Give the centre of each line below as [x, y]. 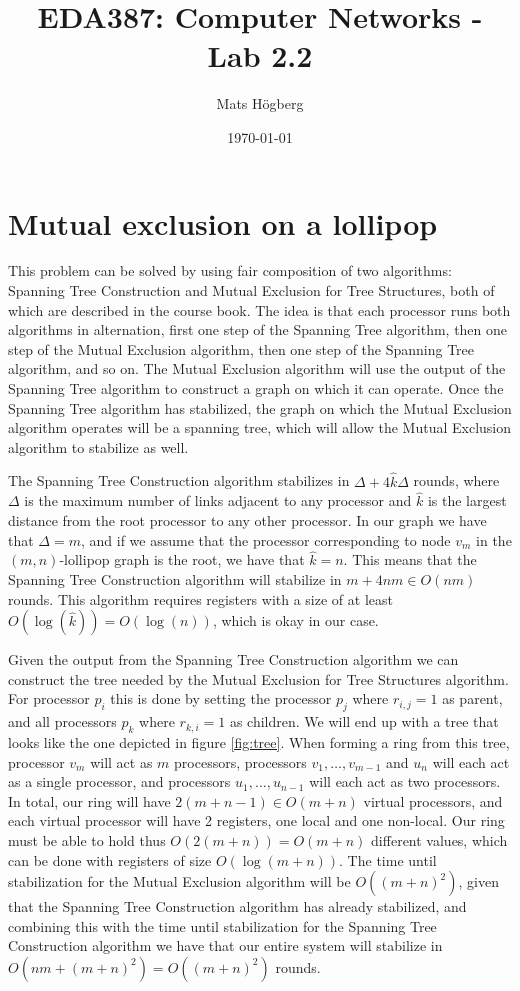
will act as [121, 761]
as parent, [472, 698]
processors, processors [240, 761]
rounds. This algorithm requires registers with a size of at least [200, 598]
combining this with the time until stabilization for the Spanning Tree [222, 925]
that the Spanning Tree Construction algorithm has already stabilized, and [237, 906]
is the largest [467, 500]
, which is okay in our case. [295, 620]
